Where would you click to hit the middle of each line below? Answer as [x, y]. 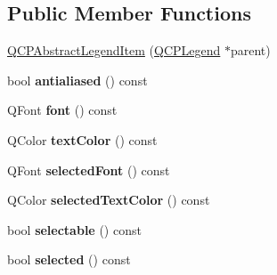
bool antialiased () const [77, 80]
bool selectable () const [74, 229]
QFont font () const [62, 110]
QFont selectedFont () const [89, 170]
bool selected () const [69, 259]
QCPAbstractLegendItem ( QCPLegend [114, 50]
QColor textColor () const [82, 139]
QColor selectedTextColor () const [109, 200]
